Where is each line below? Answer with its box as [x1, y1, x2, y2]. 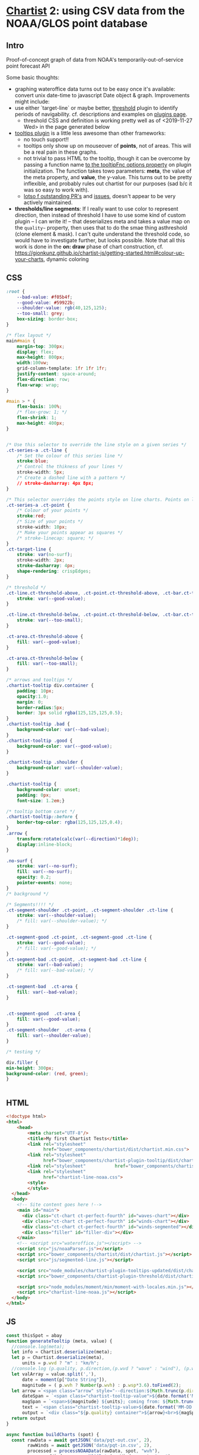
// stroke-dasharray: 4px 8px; [17, 480, 94, 486]
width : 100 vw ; [17, 360, 49, 366]
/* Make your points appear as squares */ [17, 529, 123, 535]
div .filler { [6, 1059, 38, 1066]
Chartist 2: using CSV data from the [6, 4, 185, 18]
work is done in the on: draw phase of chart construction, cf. [14, 243, 163, 250]
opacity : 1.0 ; [17, 693, 49, 700]
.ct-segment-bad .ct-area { [6, 984, 78, 990]
